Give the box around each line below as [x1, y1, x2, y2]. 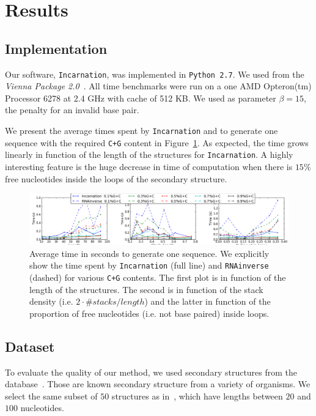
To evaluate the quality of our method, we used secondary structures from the [5, 365, 298, 378]
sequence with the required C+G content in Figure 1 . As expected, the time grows [5, 136, 309, 149]
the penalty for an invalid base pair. [5, 103, 139, 116]
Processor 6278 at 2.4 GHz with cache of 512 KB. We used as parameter [5, 91, 276, 104]
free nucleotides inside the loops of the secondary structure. [5, 172, 227, 185]
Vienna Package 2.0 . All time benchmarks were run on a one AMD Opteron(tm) [5, 80, 312, 92]
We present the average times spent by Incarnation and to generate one [5, 124, 278, 137]
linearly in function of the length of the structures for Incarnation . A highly [5, 148, 293, 161]
